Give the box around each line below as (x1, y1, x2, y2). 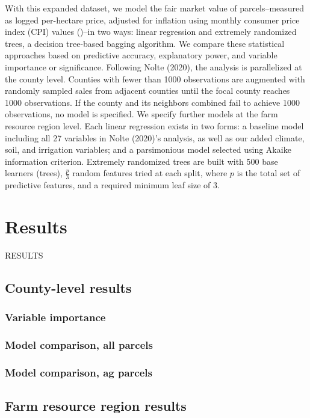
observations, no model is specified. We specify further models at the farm (5, 108, 278, 120)
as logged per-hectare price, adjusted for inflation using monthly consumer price (5, 13, 300, 26)
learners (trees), (5, 167, 63, 179)
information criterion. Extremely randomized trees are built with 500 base (5, 155, 278, 167)
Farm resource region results (5, 396, 187, 415)
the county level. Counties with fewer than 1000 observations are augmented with (5, 72, 305, 85)
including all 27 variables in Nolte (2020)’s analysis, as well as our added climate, (5, 131, 305, 144)
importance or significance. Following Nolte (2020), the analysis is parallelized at (5, 60, 302, 73)
